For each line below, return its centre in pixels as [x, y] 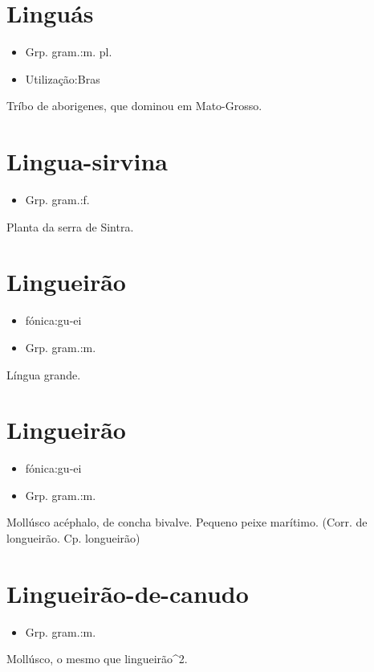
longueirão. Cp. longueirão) [73, 538]
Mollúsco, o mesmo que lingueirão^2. [97, 659]
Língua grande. [44, 374]
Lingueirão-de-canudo [128, 593]
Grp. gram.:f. [57, 200]
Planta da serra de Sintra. [70, 226]
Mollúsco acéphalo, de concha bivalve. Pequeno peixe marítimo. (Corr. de [187, 522]
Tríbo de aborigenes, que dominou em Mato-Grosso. [134, 106]
